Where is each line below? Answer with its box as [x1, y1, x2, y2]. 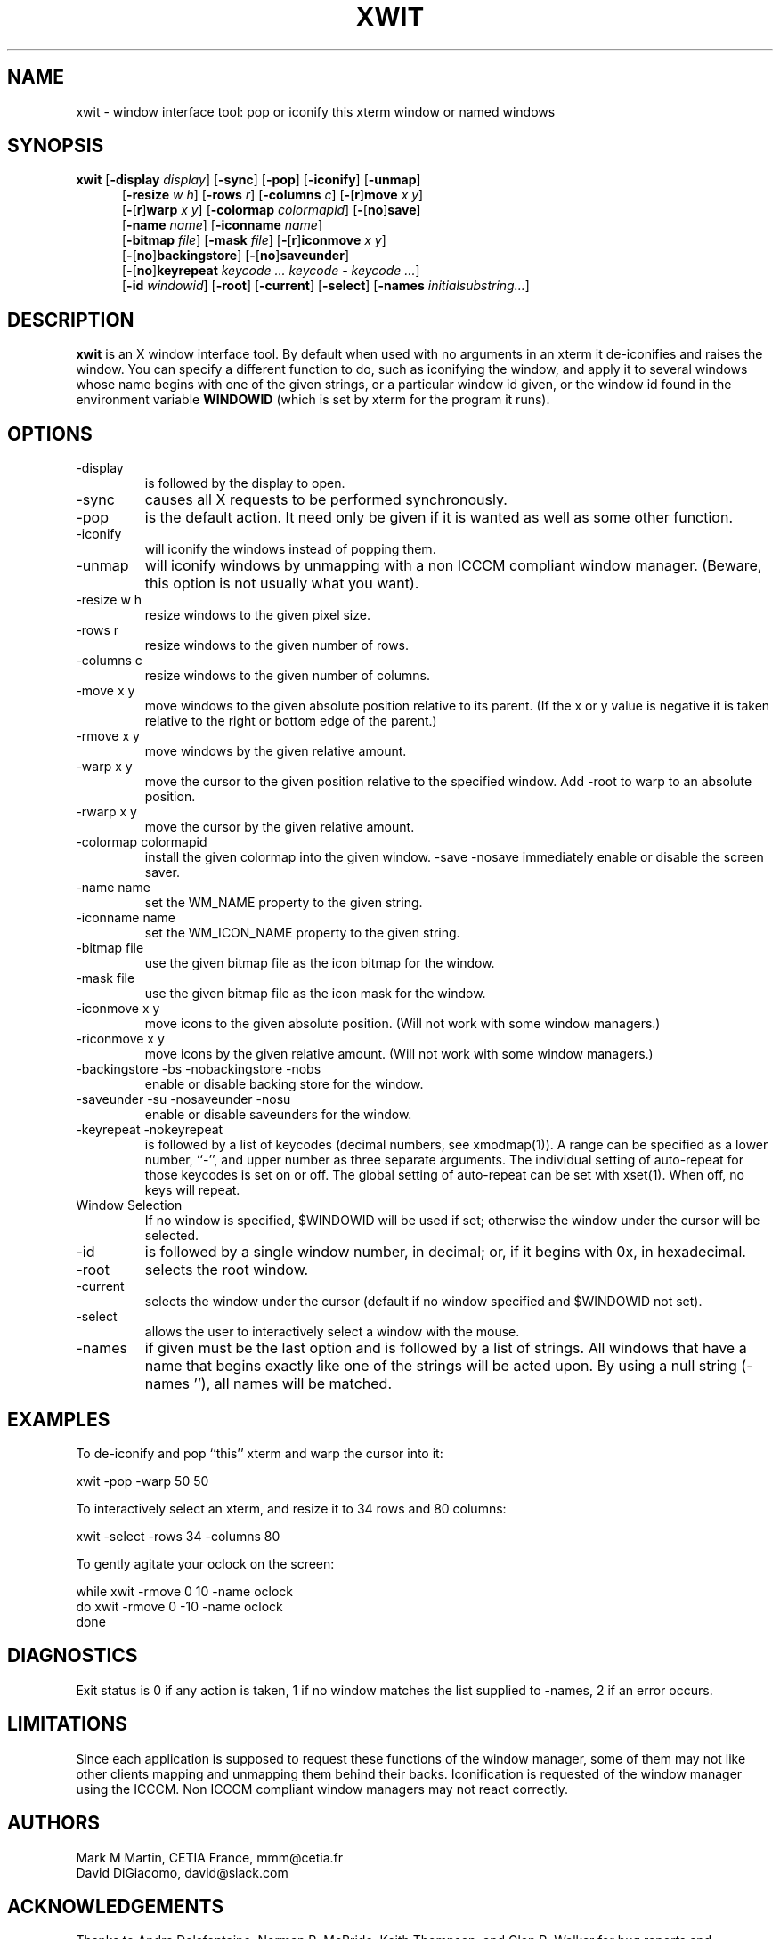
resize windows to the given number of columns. [144, 668, 430, 684]
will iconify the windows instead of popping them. [144, 541, 436, 557]
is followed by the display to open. [144, 475, 345, 491]
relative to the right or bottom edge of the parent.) [144, 713, 437, 729]
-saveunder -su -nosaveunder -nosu [76, 1091, 291, 1107]
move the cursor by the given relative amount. [144, 819, 415, 835]
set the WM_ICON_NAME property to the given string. [144, 925, 460, 941]
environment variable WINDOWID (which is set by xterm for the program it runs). [76, 392, 550, 408]
